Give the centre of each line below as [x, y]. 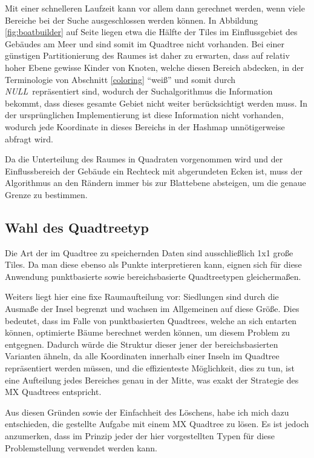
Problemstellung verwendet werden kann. [81, 447]
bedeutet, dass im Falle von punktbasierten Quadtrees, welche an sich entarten [151, 320]
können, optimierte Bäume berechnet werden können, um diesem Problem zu [148, 332]
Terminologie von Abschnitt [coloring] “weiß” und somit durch [120, 79]
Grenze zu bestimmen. [46, 194]
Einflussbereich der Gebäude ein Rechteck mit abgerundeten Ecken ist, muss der [154, 171]
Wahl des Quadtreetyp [77, 227]
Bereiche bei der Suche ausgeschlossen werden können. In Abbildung [132, 20]
